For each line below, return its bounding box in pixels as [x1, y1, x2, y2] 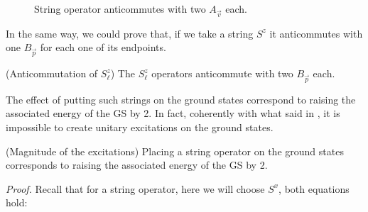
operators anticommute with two [151, 66, 293, 81]
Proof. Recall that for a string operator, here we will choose [6, 181, 265, 196]
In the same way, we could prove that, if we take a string [6, 26, 254, 40]
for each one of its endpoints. [40, 40, 166, 55]
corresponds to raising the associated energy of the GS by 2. [6, 157, 268, 172]
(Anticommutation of [6, 66, 98, 81]
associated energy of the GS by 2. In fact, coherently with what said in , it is [6, 106, 340, 121]
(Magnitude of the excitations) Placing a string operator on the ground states [6, 143, 344, 158]
